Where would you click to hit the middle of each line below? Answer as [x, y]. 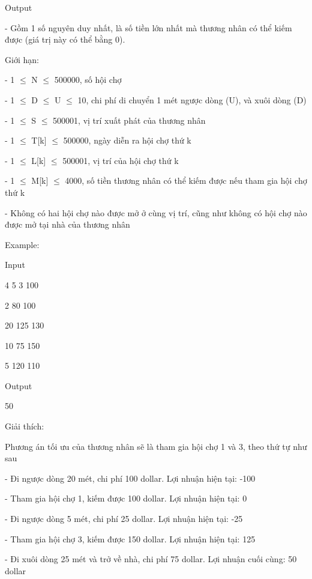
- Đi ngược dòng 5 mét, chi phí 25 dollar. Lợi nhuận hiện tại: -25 [124, 519]
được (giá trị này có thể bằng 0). [65, 39]
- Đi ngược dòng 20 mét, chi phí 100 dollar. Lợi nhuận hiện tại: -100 [130, 478]
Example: [22, 244]
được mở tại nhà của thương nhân [67, 224]
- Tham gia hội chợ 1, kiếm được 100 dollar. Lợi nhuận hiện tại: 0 [126, 498]
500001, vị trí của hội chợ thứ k [121, 160]
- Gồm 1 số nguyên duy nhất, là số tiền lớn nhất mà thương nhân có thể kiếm [148, 27]
